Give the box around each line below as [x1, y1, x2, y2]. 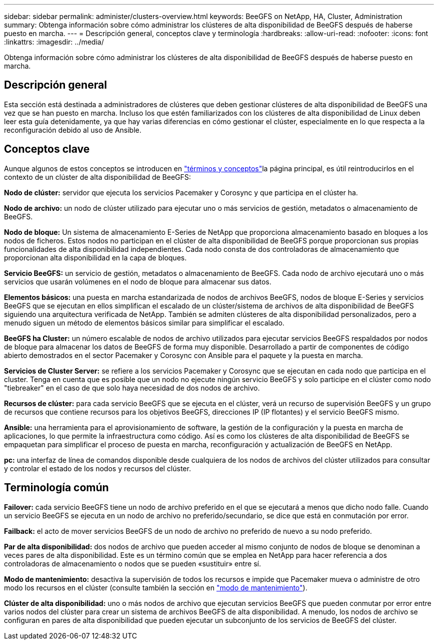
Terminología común [4, 481, 109, 494]
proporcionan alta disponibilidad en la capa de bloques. [4, 253, 187, 262]
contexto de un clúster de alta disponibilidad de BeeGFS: [4, 172, 191, 181]
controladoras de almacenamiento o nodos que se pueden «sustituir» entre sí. [4, 559, 261, 568]
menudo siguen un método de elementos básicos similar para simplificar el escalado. [4, 318, 284, 327]
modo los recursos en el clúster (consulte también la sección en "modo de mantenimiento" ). [4, 583, 307, 592]
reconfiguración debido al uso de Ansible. [4, 125, 141, 134]
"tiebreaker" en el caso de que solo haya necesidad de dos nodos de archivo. [4, 383, 260, 392]
